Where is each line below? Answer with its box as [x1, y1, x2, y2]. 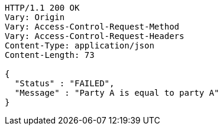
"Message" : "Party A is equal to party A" [14, 88, 219, 97]
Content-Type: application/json [5, 41, 154, 50]
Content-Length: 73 [5, 50, 95, 60]
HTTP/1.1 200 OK [5, 3, 80, 12]
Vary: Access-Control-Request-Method [5, 22, 180, 31]
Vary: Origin [5, 12, 65, 22]
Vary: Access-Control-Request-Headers [5, 31, 185, 41]
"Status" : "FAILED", [14, 79, 115, 88]
